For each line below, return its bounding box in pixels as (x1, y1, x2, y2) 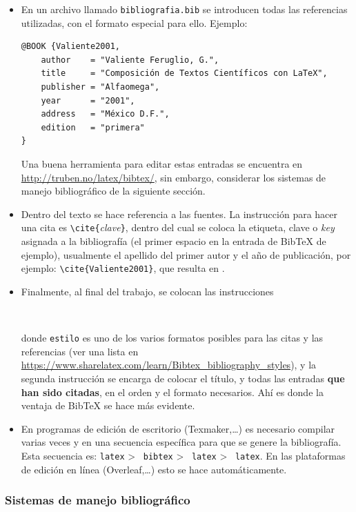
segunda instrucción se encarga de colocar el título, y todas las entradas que (21, 371, 345, 385)
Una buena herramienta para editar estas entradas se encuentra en (21, 157, 303, 170)
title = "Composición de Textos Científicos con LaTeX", (41, 68, 328, 79)
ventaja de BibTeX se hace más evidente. (21, 398, 195, 413)
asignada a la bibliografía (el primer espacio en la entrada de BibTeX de (21, 234, 326, 248)
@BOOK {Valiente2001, (21, 41, 120, 52)
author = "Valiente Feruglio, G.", (41, 55, 219, 65)
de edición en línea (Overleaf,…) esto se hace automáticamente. (21, 462, 287, 476)
